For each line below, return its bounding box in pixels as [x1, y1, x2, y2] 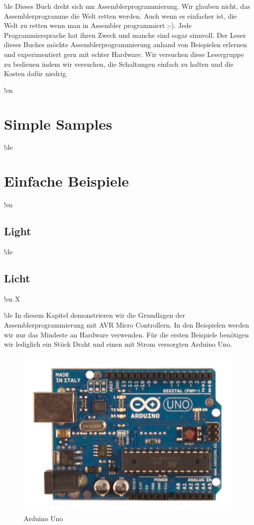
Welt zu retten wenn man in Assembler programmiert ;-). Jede [4, 20, 192, 30]
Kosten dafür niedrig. [4, 68, 68, 79]
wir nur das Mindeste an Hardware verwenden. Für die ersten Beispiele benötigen [4, 329, 249, 339]
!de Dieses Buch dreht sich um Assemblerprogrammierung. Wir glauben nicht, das [4, 1, 251, 11]
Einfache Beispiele [4, 171, 129, 191]
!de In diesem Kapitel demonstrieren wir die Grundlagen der [4, 310, 185, 320]
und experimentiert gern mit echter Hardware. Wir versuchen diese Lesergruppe [4, 49, 244, 59]
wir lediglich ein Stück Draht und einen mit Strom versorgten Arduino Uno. [4, 339, 232, 349]
